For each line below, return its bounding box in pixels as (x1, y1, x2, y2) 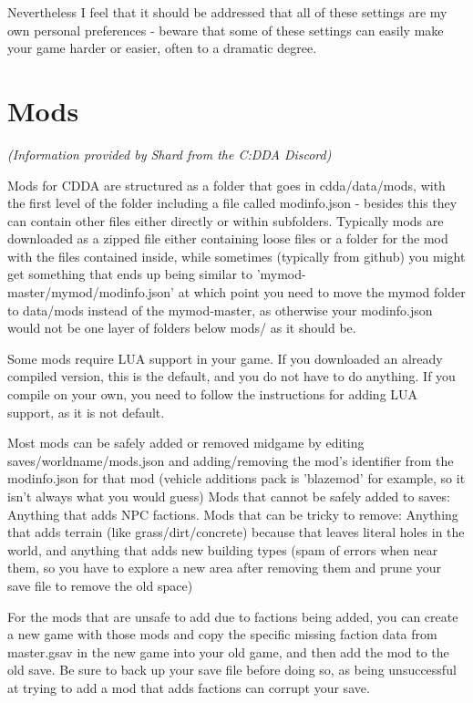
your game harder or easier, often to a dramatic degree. (7, 38, 317, 57)
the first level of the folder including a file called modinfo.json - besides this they (7, 193, 458, 212)
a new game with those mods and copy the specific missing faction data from (7, 625, 437, 644)
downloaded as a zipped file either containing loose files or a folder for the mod (7, 229, 448, 248)
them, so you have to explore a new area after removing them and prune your (7, 558, 441, 577)
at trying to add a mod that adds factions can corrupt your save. (7, 677, 370, 697)
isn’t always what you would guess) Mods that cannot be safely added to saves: (7, 487, 450, 505)
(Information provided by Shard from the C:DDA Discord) (7, 144, 332, 163)
